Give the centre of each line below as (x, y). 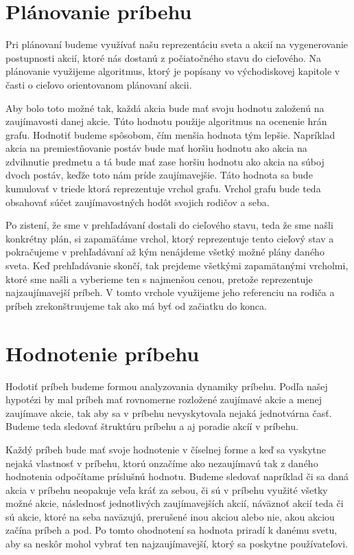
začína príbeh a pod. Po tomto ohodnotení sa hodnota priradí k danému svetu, (172, 530)
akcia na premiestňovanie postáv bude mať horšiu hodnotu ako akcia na (156, 148)
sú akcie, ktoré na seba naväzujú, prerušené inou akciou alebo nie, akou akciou (170, 516)
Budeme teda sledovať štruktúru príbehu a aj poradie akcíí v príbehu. (152, 426)
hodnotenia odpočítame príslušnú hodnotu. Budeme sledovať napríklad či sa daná (177, 476)
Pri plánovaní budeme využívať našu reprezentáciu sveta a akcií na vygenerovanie (177, 44)
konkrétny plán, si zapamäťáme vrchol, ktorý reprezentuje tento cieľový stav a (170, 238)
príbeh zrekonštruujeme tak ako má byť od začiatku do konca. (136, 305)
